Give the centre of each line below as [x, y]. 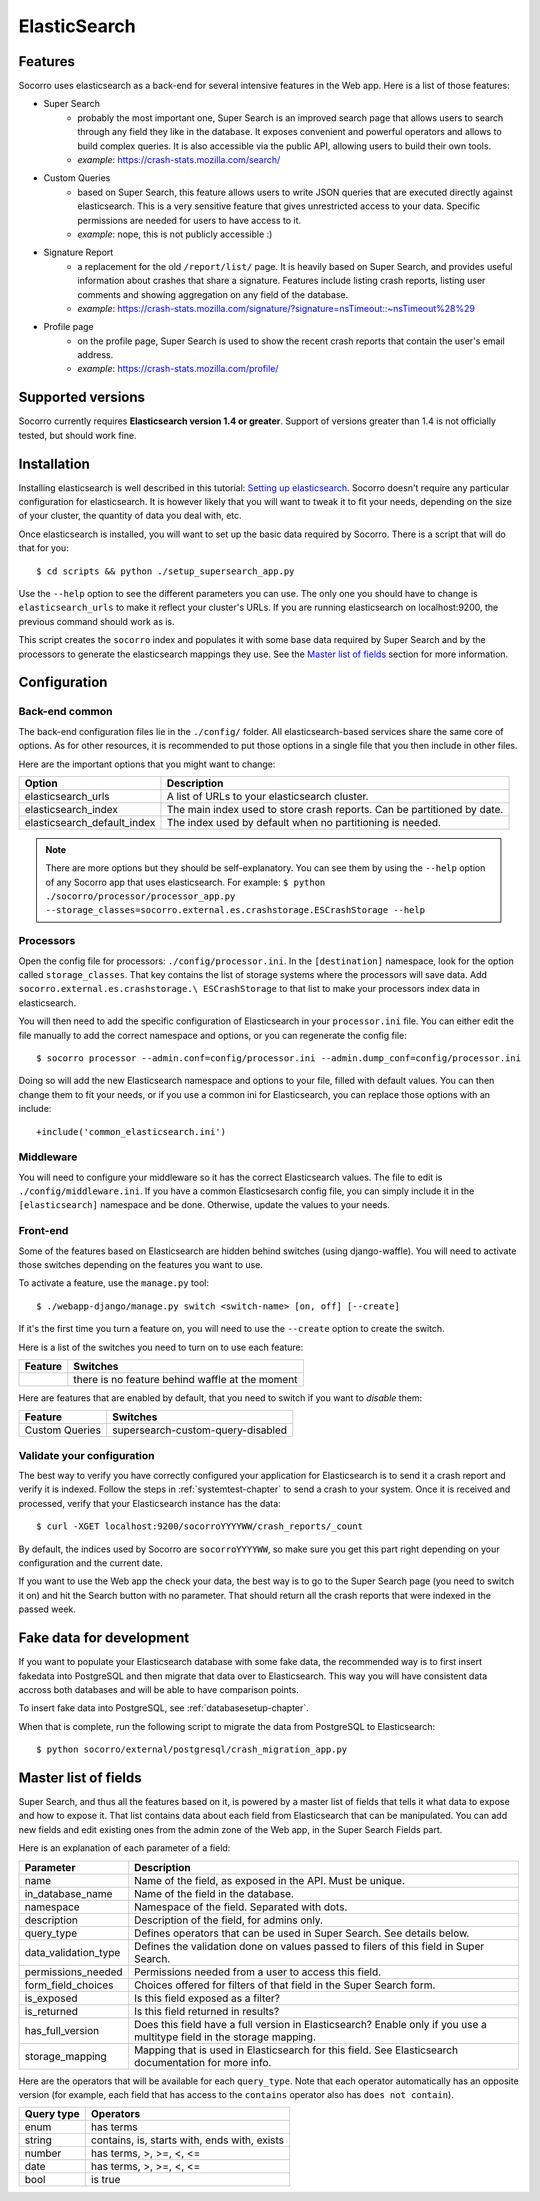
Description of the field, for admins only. [228, 1920]
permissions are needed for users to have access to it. [189, 220]
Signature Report [78, 252]
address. [95, 355]
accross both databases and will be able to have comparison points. [158, 1689]
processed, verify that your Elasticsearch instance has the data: [150, 1503]
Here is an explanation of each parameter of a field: [124, 1848]
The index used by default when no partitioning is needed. [304, 822]
